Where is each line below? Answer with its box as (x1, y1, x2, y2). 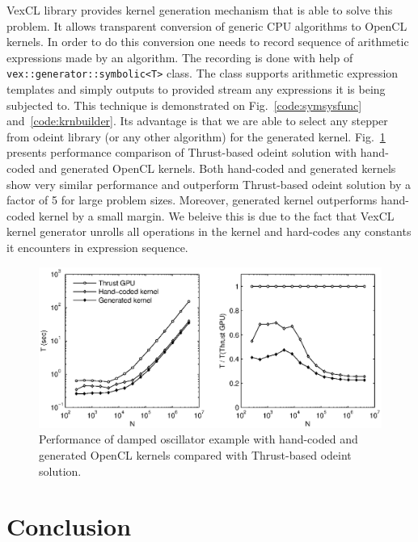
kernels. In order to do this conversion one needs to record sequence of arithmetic (6, 33, 409, 50)
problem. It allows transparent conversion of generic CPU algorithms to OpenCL (6, 17, 407, 34)
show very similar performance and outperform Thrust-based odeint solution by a (6, 175, 412, 192)
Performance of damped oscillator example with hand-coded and (39, 431, 358, 447)
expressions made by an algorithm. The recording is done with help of (6, 48, 353, 65)
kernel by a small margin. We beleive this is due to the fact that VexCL (39, 207, 395, 224)
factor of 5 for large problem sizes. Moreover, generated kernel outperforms (6, 191, 378, 208)
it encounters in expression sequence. (6, 238, 188, 255)
